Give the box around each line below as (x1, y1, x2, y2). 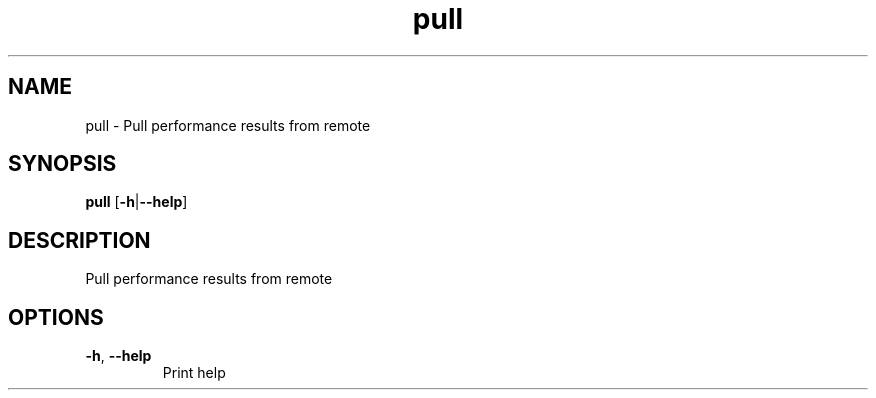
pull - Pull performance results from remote (85, 116, 371, 134)
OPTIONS (8, 304, 104, 330)
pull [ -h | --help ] (85, 193, 188, 211)
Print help (162, 364, 226, 382)
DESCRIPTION (8, 227, 151, 253)
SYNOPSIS (8, 151, 117, 177)
